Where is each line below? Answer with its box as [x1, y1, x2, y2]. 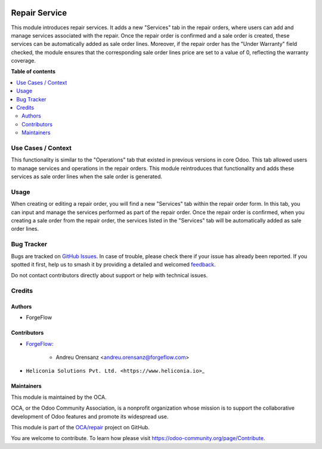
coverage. [11, 57, 36, 64]
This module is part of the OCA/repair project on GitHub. [11, 424, 150, 431]
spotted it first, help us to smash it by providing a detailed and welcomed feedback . [11, 261, 216, 268]
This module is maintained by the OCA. [11, 394, 107, 401]
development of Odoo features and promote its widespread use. [11, 413, 169, 420]
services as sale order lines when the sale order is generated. [11, 173, 163, 180]
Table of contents [11, 68, 56, 75]
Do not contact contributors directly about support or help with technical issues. [11, 272, 208, 279]
